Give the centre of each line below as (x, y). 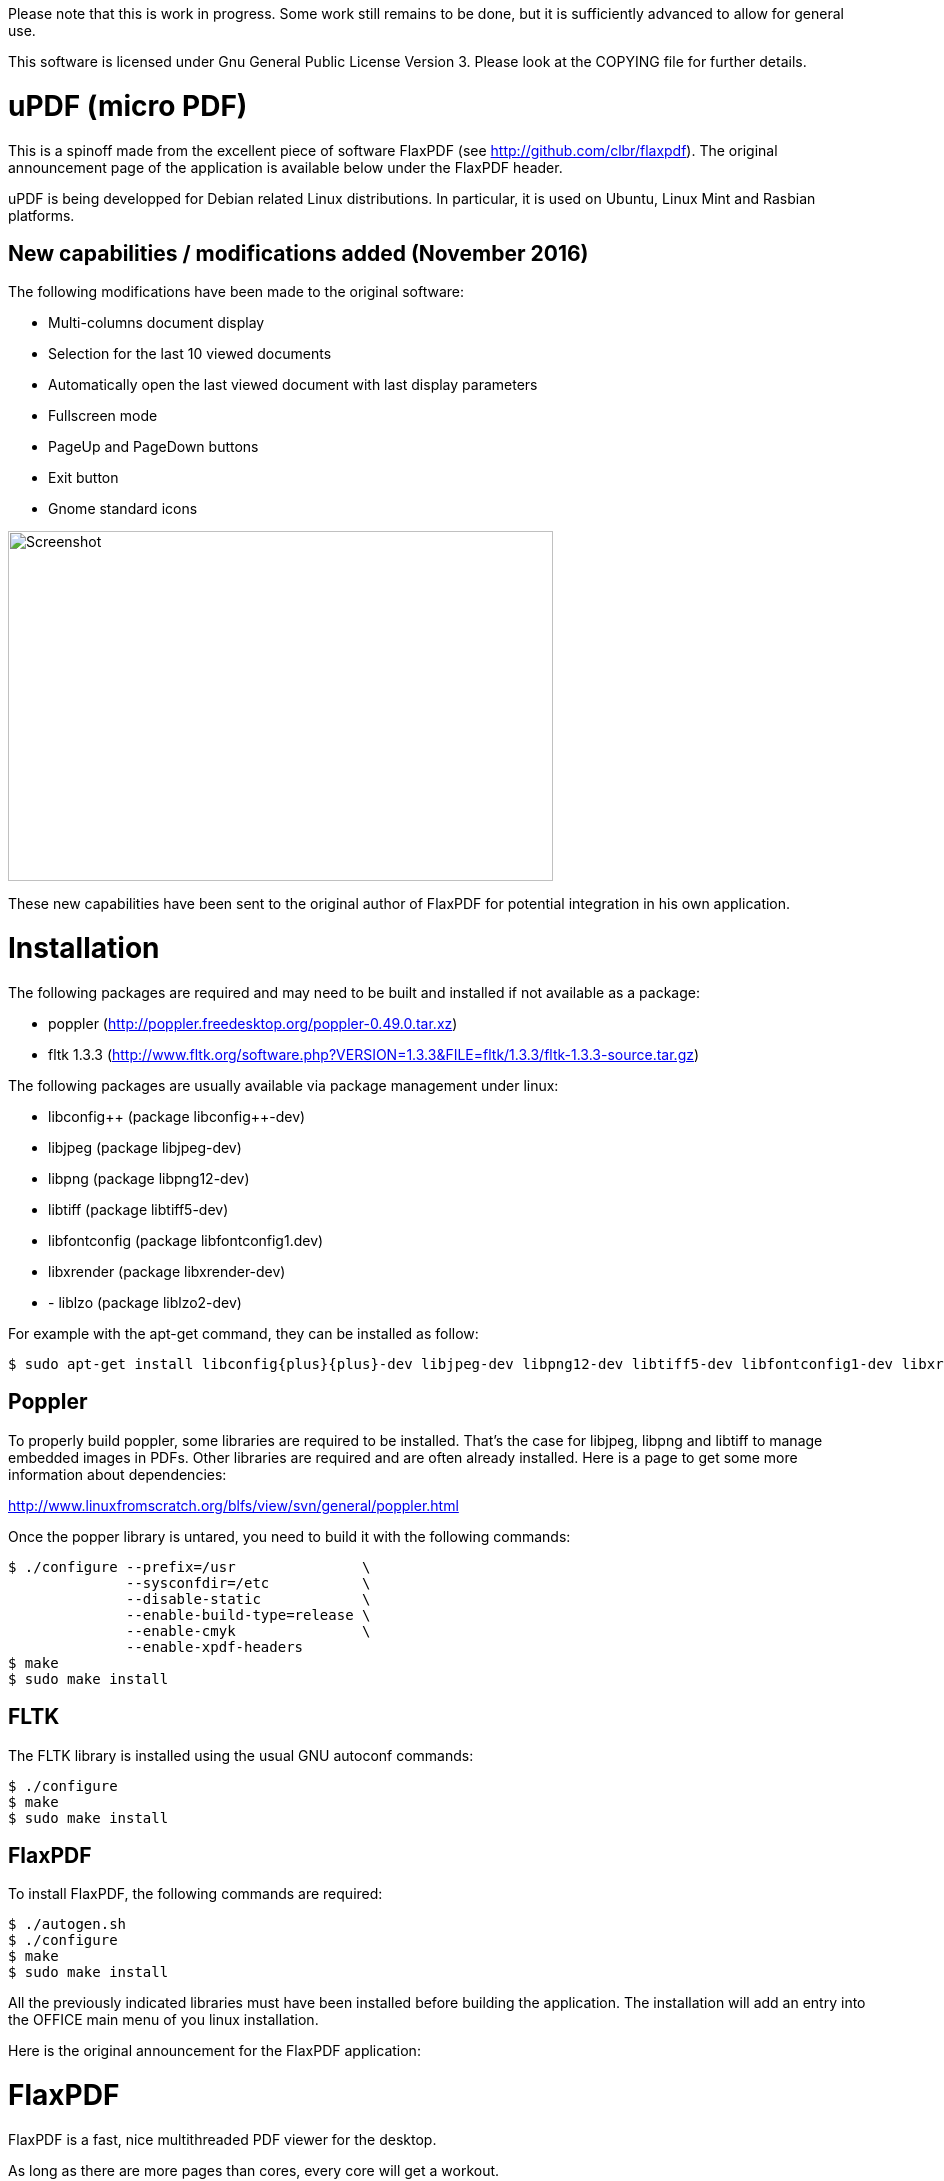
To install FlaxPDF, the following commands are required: (195, 1894)
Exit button (83, 478)
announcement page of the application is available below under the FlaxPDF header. (285, 167)
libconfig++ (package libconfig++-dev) (177, 1116)
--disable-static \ (248, 1598)
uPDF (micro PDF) (128, 105)
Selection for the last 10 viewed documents (190, 354)
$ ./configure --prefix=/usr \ (189, 1566)
